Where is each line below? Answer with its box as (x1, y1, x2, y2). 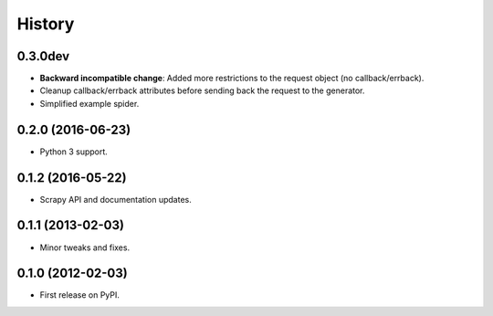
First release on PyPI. (39, 290, 121, 300)
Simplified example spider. (39, 98, 140, 109)
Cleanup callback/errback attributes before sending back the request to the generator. (39, 85, 365, 96)
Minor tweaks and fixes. (39, 242, 131, 253)
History (16, 14, 75, 34)
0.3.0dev (16, 48, 70, 64)
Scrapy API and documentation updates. (39, 194, 192, 205)
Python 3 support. (39, 146, 109, 157)
